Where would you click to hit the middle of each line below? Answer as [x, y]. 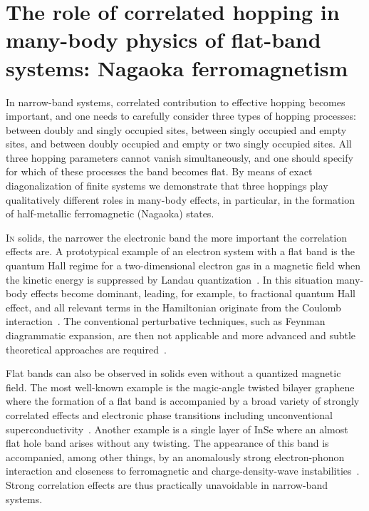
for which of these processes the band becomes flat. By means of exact [159, 171]
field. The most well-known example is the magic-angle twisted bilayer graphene [180, 387]
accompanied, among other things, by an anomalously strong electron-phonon [175, 456]
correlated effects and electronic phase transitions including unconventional [169, 414]
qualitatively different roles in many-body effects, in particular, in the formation [180, 199]
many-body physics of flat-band [163, 40]
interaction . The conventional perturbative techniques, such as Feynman [166, 321]
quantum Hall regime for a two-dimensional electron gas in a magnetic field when [183, 265]
